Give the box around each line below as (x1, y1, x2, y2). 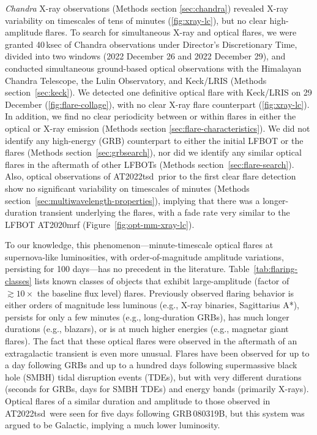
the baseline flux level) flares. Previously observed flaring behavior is (37, 286, 294, 299)
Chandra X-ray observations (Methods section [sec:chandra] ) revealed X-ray (5, 2, 288, 14)
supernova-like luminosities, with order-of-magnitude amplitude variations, (5, 250, 284, 263)
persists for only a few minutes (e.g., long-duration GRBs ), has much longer (5, 310, 289, 323)
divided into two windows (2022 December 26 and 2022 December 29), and (5, 50, 286, 62)
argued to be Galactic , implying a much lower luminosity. (5, 418, 220, 431)
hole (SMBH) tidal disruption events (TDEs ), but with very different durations (5, 370, 302, 383)
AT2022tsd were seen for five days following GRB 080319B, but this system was (5, 406, 305, 419)
